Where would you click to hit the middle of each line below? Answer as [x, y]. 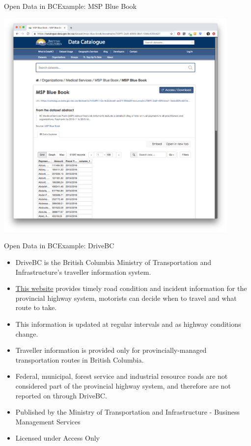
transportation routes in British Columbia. [80, 359]
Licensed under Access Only [57, 438]
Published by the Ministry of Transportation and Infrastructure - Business [128, 412]
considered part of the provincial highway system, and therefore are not [123, 386]
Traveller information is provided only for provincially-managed [111, 350]
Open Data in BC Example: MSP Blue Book [70, 6]
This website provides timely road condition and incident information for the [131, 288]
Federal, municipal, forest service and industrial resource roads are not [122, 376]
